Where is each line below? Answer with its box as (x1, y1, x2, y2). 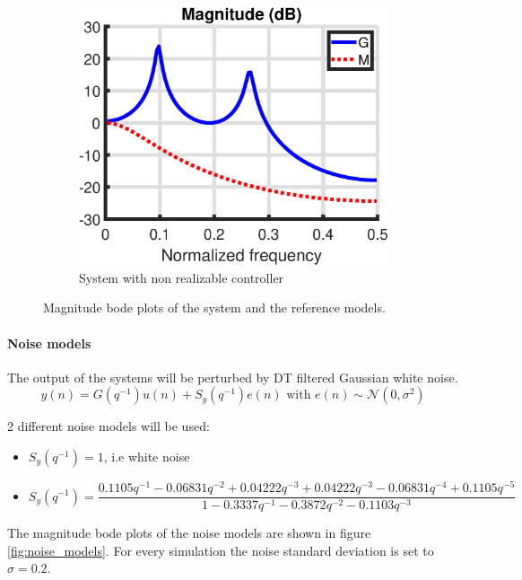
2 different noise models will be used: (7, 417, 210, 435)
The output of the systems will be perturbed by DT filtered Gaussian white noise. (7, 367, 458, 386)
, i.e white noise (103, 446, 190, 465)
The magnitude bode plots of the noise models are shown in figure (7, 523, 371, 542)
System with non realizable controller (79, 268, 284, 286)
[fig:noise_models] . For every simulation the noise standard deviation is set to (7, 540, 434, 559)
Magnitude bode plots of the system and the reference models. (43, 298, 386, 317)
